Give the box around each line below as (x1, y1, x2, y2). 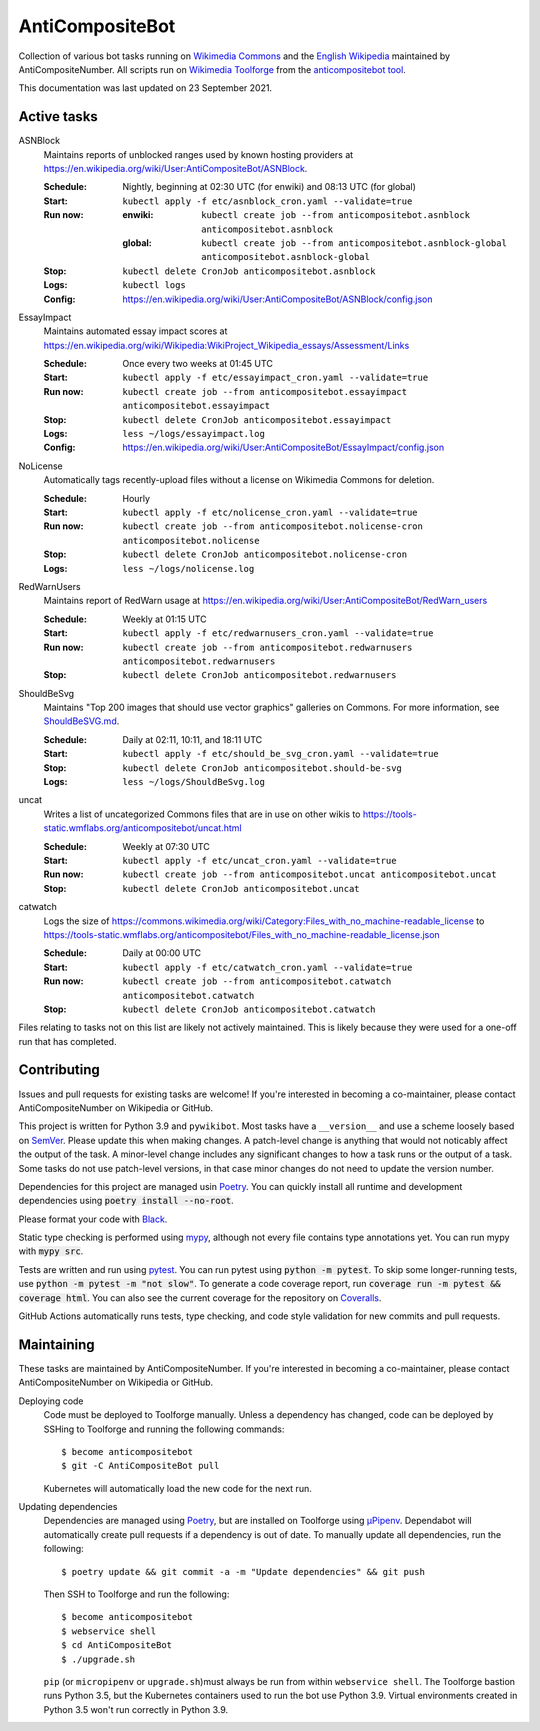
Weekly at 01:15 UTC (122, 613, 207, 625)
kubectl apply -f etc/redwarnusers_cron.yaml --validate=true (122, 628, 434, 639)
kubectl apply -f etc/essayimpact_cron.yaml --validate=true (122, 372, 429, 384)
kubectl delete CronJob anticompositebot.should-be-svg (122, 762, 402, 774)
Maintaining (18, 1336, 95, 1353)
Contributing (18, 1061, 100, 1079)
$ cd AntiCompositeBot (61, 1640, 173, 1651)
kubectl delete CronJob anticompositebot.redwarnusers (122, 670, 397, 681)
